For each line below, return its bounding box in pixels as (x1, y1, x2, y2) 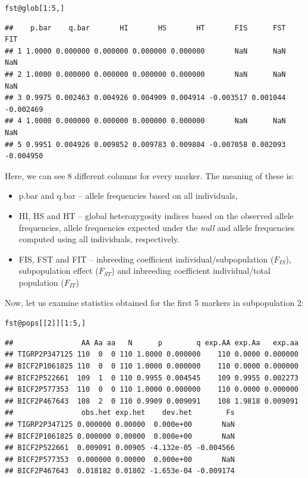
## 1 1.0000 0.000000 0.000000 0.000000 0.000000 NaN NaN (5, 46, 286, 55)
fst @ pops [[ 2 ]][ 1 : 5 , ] (5, 319, 86, 328)
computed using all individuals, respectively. (18, 233, 180, 245)
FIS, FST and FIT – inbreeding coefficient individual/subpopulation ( (18, 252, 274, 265)
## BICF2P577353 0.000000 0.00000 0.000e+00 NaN (5, 455, 235, 464)
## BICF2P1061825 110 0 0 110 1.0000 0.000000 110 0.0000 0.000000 (5, 361, 298, 370)
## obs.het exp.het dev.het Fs (5, 408, 235, 417)
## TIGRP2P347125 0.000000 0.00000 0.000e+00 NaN (5, 420, 235, 429)
